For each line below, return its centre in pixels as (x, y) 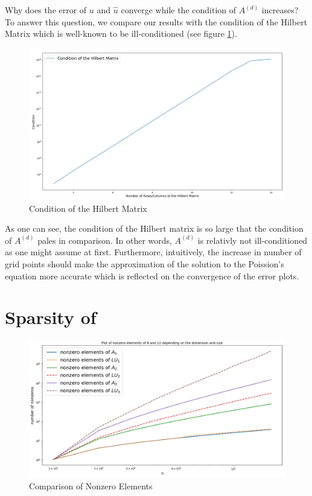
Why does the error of (46, 10)
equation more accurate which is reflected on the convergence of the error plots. (152, 275)
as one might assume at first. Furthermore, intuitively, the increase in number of (153, 252)
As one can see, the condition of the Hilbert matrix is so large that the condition (154, 228)
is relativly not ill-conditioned (253, 240)
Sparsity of (51, 317)
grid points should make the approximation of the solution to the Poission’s (145, 264)
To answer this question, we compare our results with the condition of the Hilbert (156, 21)
